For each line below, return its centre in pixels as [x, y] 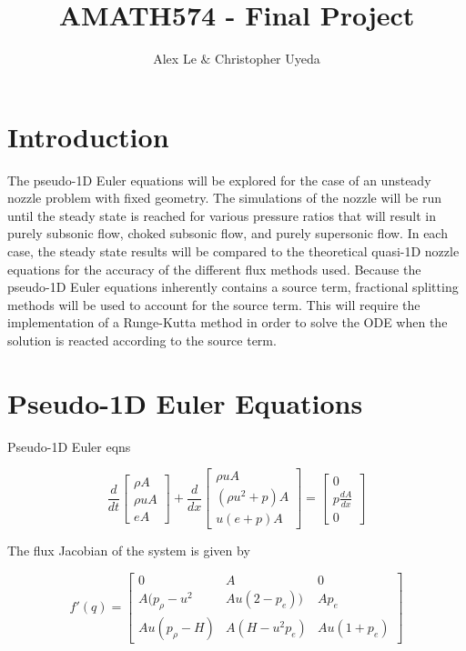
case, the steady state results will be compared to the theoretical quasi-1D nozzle [233, 251]
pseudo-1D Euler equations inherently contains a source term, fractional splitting [233, 287]
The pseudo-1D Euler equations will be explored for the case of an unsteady [219, 180]
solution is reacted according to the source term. [142, 340]
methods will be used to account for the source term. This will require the [214, 304]
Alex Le [175, 59]
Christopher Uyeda [268, 59]
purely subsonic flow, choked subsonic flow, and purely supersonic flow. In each [228, 233]
